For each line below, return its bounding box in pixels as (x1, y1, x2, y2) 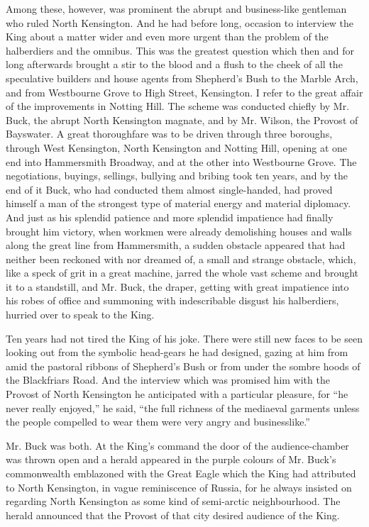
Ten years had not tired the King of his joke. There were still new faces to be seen (6, 331, 363, 345)
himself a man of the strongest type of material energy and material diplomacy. (6, 196, 351, 211)
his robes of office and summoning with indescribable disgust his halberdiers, (6, 293, 339, 308)
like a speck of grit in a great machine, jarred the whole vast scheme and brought (6, 265, 358, 280)
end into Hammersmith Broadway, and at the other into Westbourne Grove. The (6, 154, 357, 169)
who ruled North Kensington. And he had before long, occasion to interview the (6, 15, 353, 30)
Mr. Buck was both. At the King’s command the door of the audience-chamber (6, 438, 349, 453)
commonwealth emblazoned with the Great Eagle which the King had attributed (6, 466, 356, 480)
